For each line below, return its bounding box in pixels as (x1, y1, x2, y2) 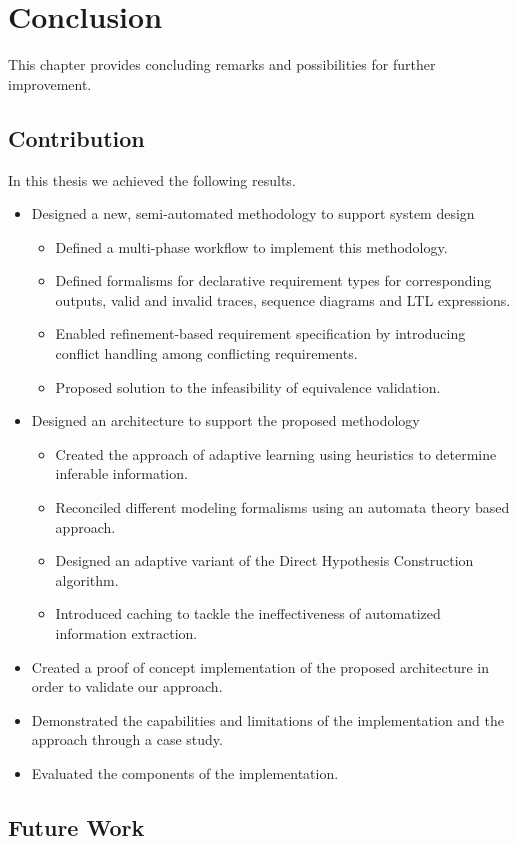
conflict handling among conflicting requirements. (55, 343, 358, 364)
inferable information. (55, 463, 188, 484)
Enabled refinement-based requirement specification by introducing (55, 323, 466, 344)
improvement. (8, 73, 92, 94)
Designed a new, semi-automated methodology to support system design (31, 203, 475, 224)
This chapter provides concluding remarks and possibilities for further (8, 54, 436, 75)
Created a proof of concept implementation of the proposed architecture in (31, 656, 490, 677)
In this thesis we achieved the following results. (8, 169, 296, 190)
